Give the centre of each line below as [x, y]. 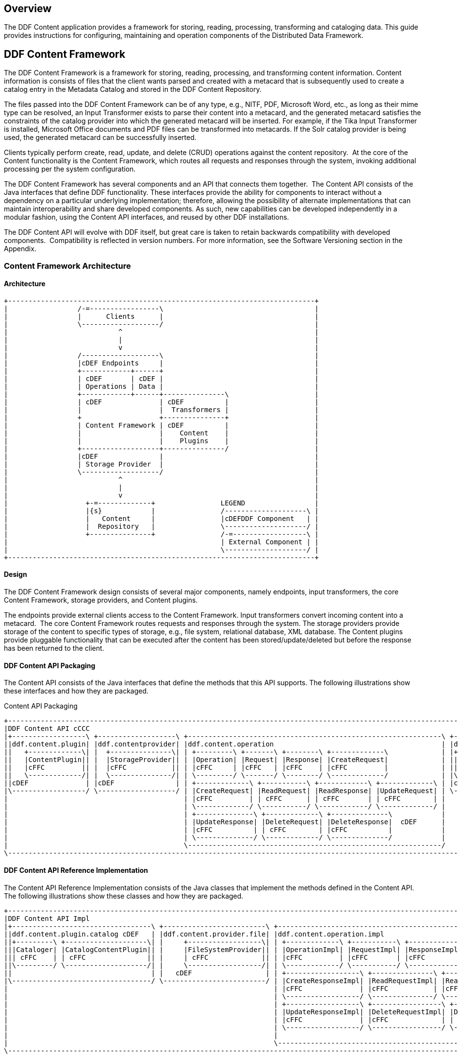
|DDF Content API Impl [47, 918]
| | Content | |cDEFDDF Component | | [162, 518]
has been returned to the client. [54, 648]
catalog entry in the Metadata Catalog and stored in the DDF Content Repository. [133, 89]
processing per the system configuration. [70, 169]
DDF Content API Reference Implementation [76, 870]
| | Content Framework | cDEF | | [162, 425]
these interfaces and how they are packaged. [76, 691]
